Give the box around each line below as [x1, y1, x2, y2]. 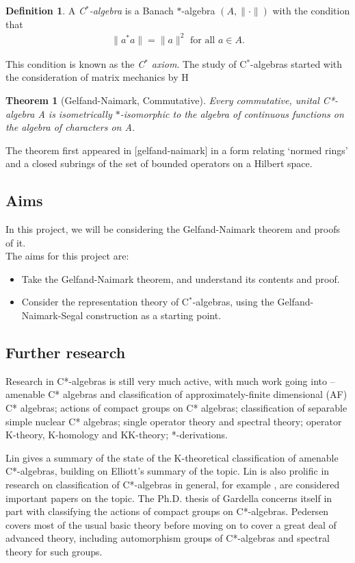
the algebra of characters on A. [5, 120, 135, 134]
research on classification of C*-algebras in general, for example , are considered [5, 477, 340, 491]
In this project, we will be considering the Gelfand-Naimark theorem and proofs [5, 222, 340, 236]
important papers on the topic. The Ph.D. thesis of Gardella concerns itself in [5, 490, 332, 505]
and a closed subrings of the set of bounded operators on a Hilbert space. [5, 156, 313, 171]
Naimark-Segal [21, 308, 83, 323]
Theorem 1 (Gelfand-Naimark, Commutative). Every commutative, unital [5, 92, 319, 107]
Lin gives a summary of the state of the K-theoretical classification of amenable [5, 450, 339, 464]
